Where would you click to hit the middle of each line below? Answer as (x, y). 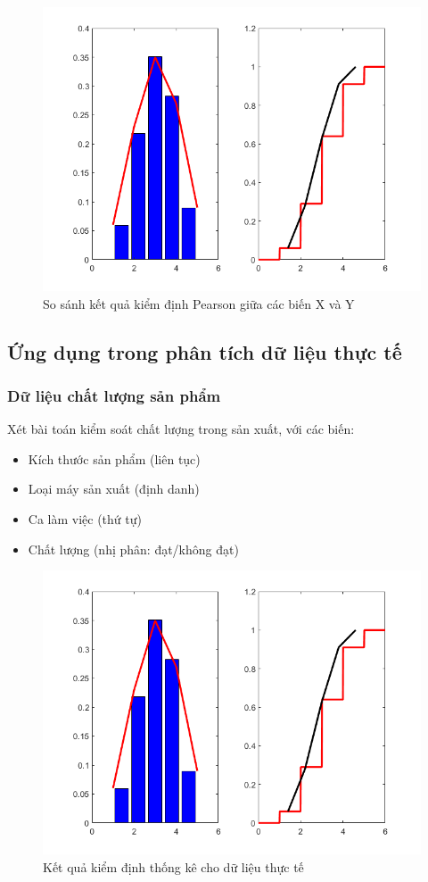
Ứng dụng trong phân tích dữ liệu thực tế (205, 351)
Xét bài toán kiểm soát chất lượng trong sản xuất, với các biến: (181, 429)
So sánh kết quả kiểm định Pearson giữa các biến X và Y (199, 303)
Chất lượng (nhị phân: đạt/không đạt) (133, 549)
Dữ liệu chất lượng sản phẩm (114, 395)
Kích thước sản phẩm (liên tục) (114, 458)
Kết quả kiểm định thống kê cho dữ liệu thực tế (173, 866)
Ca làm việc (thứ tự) (85, 518)
